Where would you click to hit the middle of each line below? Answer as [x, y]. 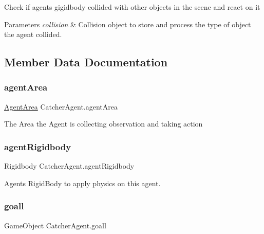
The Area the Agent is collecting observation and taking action [103, 124]
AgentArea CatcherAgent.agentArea [61, 106]
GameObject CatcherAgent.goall [55, 225]
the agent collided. [33, 34]
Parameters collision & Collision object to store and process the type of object [128, 24]
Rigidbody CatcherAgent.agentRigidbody [69, 166]
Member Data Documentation [86, 62]
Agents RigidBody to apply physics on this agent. [82, 183]
